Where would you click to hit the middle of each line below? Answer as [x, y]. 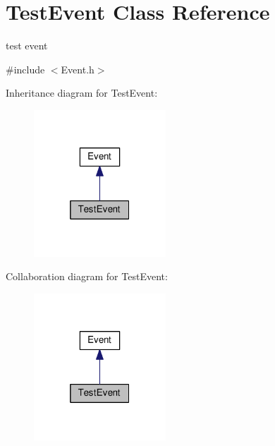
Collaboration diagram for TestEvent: [87, 276]
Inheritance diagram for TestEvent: [82, 93]
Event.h [78, 69]
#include [25, 69]
